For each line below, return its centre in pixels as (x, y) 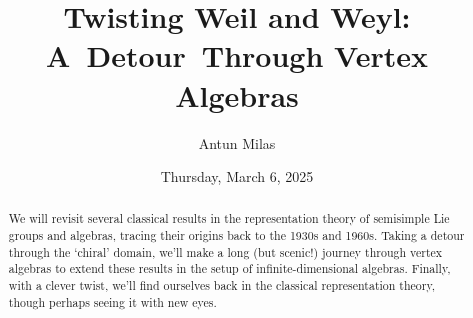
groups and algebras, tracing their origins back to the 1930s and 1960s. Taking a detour (236, 235)
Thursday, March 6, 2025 (237, 176)
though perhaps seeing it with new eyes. (112, 301)
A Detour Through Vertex (237, 55)
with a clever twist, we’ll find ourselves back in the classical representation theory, (222, 285)
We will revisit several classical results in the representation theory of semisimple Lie (229, 218)
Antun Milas (237, 142)
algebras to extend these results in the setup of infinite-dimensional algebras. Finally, (229, 268)
